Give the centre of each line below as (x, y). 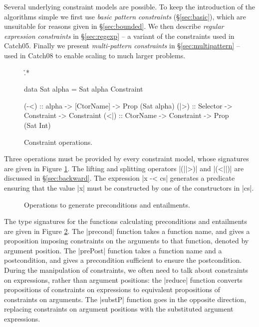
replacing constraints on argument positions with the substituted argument (119, 309)
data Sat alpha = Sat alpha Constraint (84, 89)
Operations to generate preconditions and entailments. (107, 204)
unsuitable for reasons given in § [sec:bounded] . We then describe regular (114, 26)
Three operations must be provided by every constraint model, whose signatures (127, 159)
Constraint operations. (58, 142)
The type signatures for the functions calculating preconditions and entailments (126, 221)
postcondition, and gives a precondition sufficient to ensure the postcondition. (123, 260)
